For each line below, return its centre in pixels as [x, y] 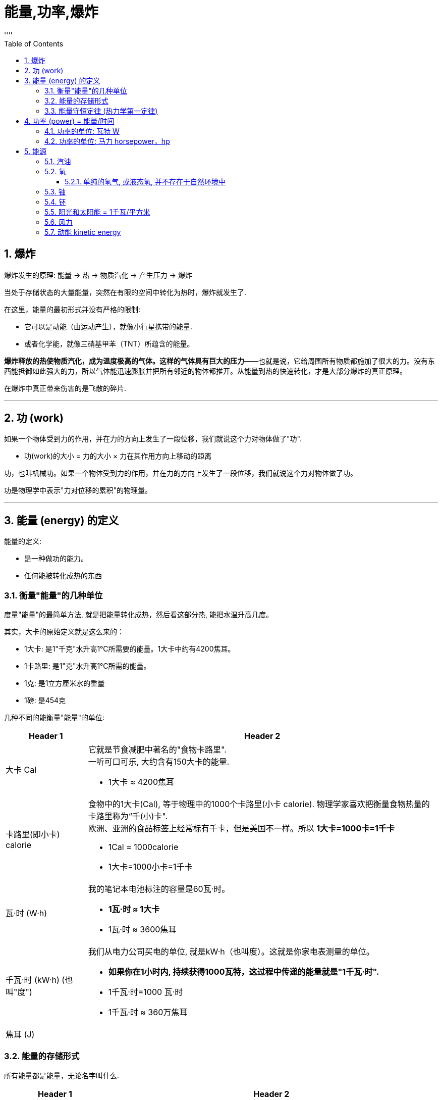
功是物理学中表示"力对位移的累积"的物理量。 [78, 490]
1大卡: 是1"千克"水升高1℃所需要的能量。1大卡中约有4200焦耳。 [130, 649]
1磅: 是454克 [45, 701]
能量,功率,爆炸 [51, 12]
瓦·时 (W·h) [26, 913]
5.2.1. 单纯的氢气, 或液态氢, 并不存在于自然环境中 [145, 181]
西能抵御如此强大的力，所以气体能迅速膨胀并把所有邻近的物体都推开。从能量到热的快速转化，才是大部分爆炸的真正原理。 [205, 371]
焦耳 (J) [20, 1035]
